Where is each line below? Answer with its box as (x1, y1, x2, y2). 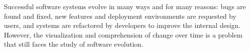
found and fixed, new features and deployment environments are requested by (4, 11, 236, 21)
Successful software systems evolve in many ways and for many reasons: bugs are (4, 1, 246, 11)
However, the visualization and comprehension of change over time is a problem (4, 29, 243, 39)
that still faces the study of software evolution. (4, 39, 144, 49)
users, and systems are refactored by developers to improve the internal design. (4, 20, 241, 30)
